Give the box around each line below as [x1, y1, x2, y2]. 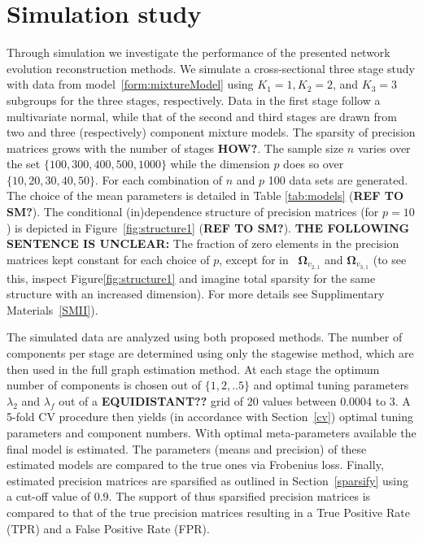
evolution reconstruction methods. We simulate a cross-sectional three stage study [7, 59, 416, 76]
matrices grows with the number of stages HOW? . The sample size [7, 139, 344, 156]
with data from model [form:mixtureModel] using [7, 76, 254, 93]
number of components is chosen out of [7, 376, 202, 393]
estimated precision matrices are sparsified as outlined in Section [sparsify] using [7, 471, 409, 489]
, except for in [219, 250, 289, 267]
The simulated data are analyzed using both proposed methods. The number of [7, 328, 403, 345]
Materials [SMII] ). [7, 301, 98, 318]
